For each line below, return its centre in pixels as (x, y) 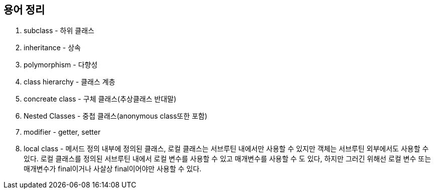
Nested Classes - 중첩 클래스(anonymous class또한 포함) (116, 116)
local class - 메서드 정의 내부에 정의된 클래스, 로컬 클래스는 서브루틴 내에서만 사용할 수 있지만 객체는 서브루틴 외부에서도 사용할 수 (226, 149)
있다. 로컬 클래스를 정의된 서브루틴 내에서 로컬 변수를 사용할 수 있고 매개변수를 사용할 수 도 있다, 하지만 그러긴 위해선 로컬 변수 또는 (228, 159)
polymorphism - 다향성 (61, 65)
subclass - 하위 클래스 (59, 31)
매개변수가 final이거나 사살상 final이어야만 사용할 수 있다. (113, 169)
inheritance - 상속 (52, 48)
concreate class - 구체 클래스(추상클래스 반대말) (100, 99)
